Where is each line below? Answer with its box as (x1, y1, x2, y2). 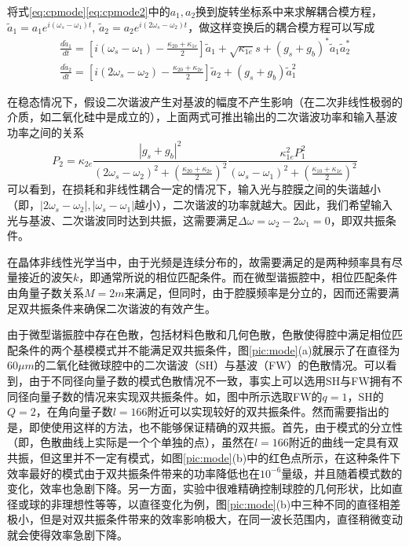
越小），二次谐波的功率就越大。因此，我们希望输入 (134, 196, 393, 213)
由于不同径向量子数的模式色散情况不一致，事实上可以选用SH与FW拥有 (28, 372, 392, 388)
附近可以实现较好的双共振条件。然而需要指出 (147, 403, 378, 420)
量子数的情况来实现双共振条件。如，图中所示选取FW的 (39, 387, 323, 404)
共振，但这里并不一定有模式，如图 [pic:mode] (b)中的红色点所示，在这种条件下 (7, 449, 401, 465)
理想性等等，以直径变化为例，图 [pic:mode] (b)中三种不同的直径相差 (61, 495, 401, 512)
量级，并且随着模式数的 (281, 464, 403, 481)
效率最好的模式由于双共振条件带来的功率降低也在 (7, 464, 260, 481)
